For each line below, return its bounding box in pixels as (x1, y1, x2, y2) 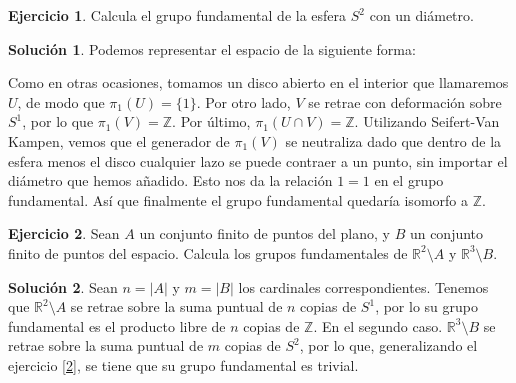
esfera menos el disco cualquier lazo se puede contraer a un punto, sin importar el (8, 150, 508, 171)
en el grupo (374, 170, 444, 191)
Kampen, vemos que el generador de (8, 130, 230, 151)
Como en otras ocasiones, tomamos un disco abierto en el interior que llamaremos (8, 72, 509, 93)
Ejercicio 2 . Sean (8, 223, 120, 244)
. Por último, (172, 111, 251, 132)
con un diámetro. (369, 5, 474, 25)
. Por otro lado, (196, 91, 291, 112)
